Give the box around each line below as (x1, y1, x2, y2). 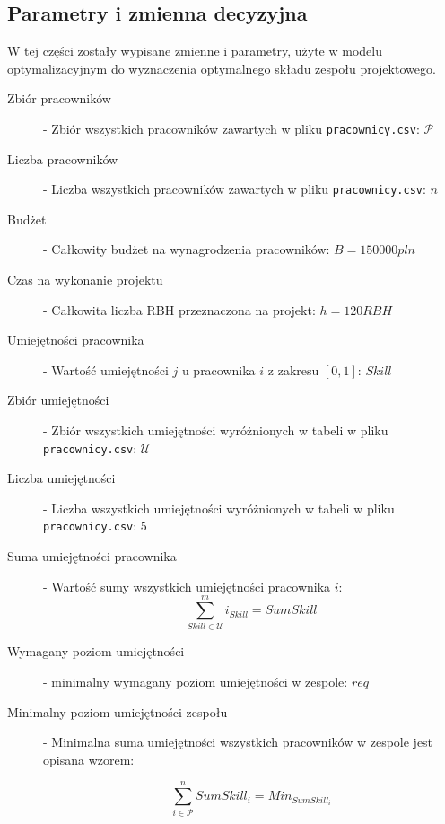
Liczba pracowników (7, 149, 118, 168)
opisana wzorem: (43, 749, 135, 768)
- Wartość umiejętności (43, 360, 169, 379)
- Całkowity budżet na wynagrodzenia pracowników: (43, 240, 330, 259)
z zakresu (267, 360, 319, 379)
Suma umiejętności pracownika (7, 547, 177, 565)
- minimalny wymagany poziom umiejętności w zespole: (43, 672, 348, 691)
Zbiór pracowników (7, 89, 111, 108)
